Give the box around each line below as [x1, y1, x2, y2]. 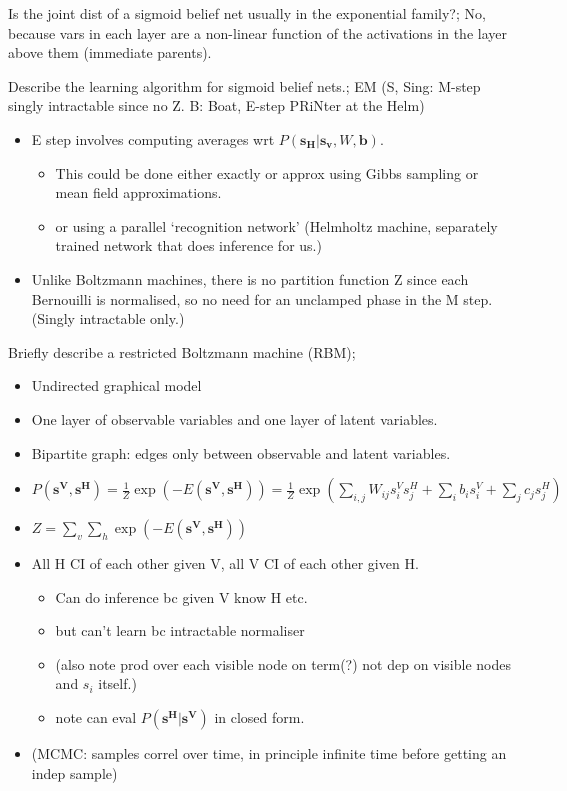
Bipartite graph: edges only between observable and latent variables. [31, 442, 451, 463]
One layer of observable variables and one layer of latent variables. [31, 408, 438, 429]
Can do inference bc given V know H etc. [55, 586, 308, 607]
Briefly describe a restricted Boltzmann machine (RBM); [8, 341, 356, 362]
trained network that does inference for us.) [55, 235, 322, 256]
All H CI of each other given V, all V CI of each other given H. [31, 553, 419, 574]
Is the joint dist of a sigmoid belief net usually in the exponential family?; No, [8, 3, 486, 23]
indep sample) [31, 762, 118, 783]
